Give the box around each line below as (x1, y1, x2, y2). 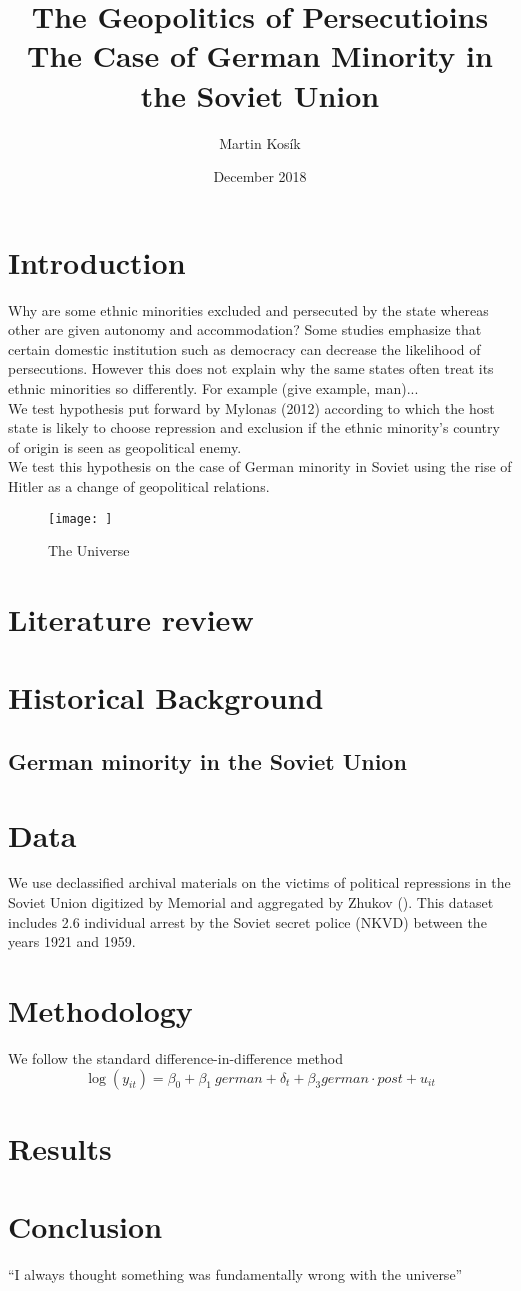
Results (8, 1127, 112, 1168)
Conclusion (8, 1206, 163, 1247)
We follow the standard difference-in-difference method (8, 1047, 344, 1068)
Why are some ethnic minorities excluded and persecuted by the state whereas (8, 299, 489, 320)
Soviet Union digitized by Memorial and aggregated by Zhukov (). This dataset (8, 892, 494, 913)
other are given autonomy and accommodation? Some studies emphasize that (8, 319, 482, 340)
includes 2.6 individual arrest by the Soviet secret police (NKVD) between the (8, 911, 487, 932)
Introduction (8, 241, 186, 282)
